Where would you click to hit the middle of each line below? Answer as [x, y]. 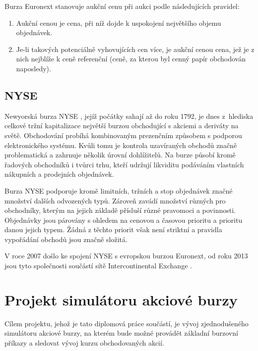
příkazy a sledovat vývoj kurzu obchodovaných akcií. [84, 342]
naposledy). [33, 68]
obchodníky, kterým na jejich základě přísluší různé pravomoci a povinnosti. [120, 210]
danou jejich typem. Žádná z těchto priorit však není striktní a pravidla [113, 229]
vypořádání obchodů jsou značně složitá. [66, 239]
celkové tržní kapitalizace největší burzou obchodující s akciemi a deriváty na [122, 125]
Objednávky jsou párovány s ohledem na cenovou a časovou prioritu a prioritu [124, 220]
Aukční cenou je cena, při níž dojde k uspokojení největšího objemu [119, 23]
